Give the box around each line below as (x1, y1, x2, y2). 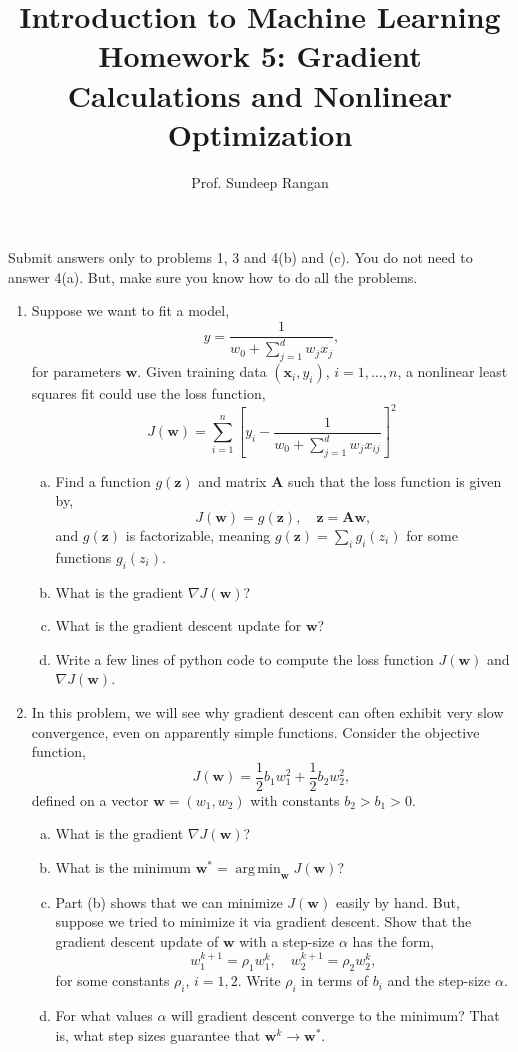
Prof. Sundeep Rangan (191, 171, 329, 192)
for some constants (55, 970, 170, 991)
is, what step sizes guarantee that (55, 1024, 261, 1045)
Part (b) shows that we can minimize (55, 891, 283, 912)
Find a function (55, 470, 151, 491)
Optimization (167, 113, 353, 154)
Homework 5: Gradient (98, 35, 422, 76)
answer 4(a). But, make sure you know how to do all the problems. (8, 266, 418, 287)
